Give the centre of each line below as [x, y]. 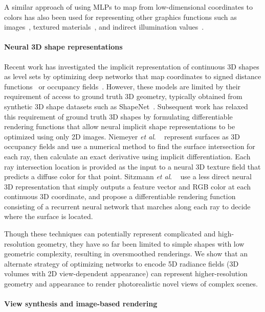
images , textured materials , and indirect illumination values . [104, 27]
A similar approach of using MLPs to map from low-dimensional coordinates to [128, 7]
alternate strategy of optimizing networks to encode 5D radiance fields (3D [122, 263]
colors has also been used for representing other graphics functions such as [120, 17]
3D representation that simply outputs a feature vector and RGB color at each [128, 186]
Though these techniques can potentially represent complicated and [110, 234]
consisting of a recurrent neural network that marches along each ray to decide [127, 206]
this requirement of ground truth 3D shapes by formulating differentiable [118, 116]
